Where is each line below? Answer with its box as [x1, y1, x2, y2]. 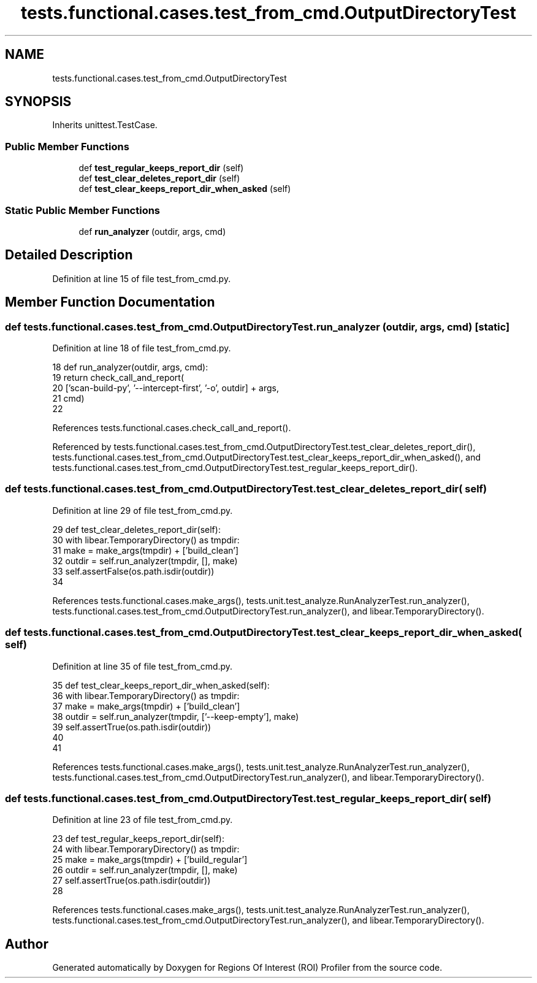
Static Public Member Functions [5, 204, 161, 216]
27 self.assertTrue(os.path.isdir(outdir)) [52, 875, 211, 886]
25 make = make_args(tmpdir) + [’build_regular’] [52, 854, 248, 865]
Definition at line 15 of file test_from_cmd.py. [52, 273, 231, 284]
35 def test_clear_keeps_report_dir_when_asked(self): [52, 679, 270, 690]
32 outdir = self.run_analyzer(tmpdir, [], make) [52, 555, 238, 566]
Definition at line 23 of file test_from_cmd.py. [52, 814, 233, 825]
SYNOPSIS [5, 94, 72, 110]
